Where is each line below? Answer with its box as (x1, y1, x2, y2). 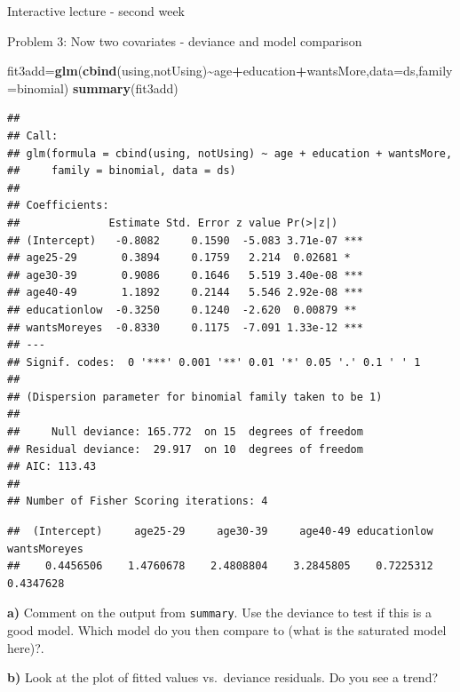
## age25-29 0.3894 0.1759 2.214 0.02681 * (7, 251, 351, 265)
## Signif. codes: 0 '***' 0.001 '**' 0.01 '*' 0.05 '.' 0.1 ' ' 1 (7, 355, 421, 369)
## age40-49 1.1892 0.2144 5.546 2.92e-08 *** (7, 286, 363, 299)
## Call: (7, 129, 59, 142)
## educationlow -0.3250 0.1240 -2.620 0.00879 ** (7, 303, 357, 316)
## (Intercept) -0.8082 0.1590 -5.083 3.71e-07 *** (7, 234, 363, 247)
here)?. (7, 638, 44, 656)
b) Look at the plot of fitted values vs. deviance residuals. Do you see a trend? (7, 668, 439, 687)
